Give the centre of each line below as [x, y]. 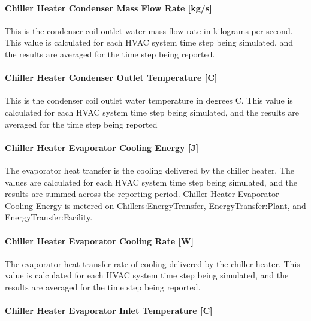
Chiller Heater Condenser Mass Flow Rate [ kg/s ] [108, 7]
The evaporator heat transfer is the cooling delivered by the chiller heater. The [150, 170]
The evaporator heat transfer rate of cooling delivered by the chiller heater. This [153, 263]
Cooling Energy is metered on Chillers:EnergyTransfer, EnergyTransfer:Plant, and [155, 205]
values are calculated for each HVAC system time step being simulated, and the [151, 182]
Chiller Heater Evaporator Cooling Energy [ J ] [102, 147]
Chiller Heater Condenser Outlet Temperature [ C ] [111, 78]
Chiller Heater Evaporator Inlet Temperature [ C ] [109, 311]
